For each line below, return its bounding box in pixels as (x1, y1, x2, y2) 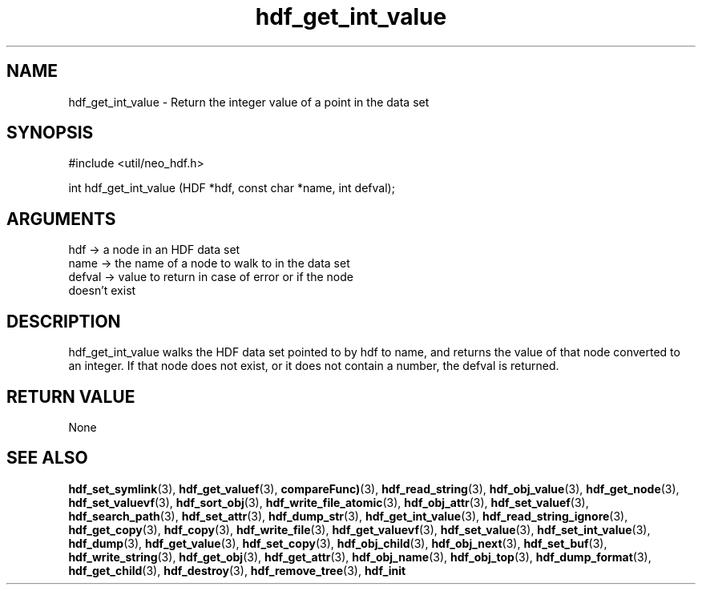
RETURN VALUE (6, 386, 135, 407)
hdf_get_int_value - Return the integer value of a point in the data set (68, 94, 430, 109)
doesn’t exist (68, 283, 136, 298)
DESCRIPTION (6, 311, 121, 332)
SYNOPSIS (6, 123, 94, 143)
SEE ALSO (6, 448, 88, 468)
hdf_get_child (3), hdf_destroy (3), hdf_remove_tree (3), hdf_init (68, 563, 406, 577)
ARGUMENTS (6, 208, 116, 229)
